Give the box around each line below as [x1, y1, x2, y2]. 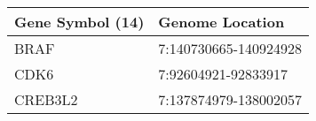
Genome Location [158, 11, 285, 32]
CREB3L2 [14, 89, 78, 110]
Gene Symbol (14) [14, 11, 145, 32]
